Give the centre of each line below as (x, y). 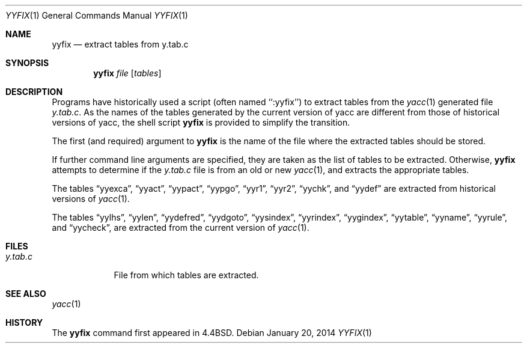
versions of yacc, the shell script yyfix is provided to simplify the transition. (201, 122)
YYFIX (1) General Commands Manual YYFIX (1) (97, 15)
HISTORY (24, 322)
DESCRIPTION (34, 92)
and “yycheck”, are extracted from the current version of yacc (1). (181, 227)
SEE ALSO (26, 294)
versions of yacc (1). (91, 199)
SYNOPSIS (27, 63)
